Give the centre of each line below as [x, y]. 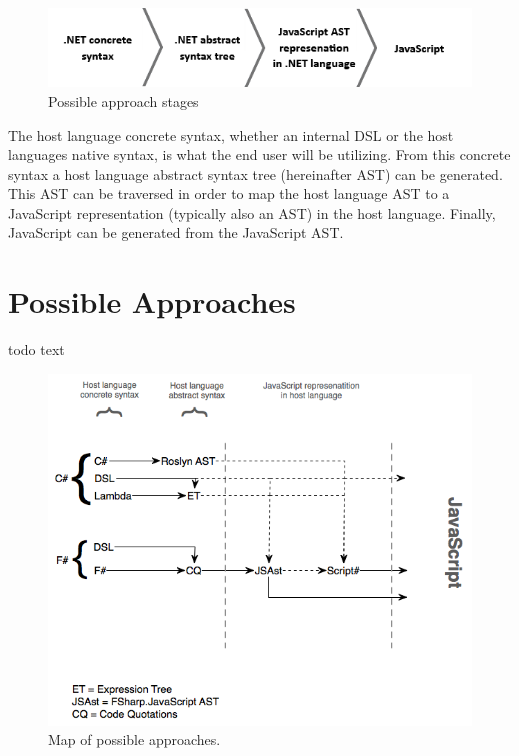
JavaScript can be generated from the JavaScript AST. [176, 232]
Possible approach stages [123, 100]
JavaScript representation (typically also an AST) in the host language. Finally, [252, 212]
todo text [36, 349]
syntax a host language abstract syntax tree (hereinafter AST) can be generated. [255, 173]
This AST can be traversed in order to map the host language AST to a [229, 193]
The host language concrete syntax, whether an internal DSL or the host [231, 134]
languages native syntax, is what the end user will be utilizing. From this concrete [259, 154]
